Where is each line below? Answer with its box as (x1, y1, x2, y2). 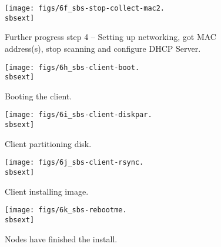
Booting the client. (5, 89, 72, 102)
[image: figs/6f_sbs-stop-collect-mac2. (5, 4, 165, 12)
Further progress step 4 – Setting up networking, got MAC (5, 31, 216, 43)
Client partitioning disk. (5, 137, 92, 149)
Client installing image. (5, 185, 89, 197)
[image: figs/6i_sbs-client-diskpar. (5, 111, 152, 119)
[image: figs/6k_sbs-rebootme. (5, 206, 127, 215)
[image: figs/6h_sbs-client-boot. (5, 63, 140, 72)
